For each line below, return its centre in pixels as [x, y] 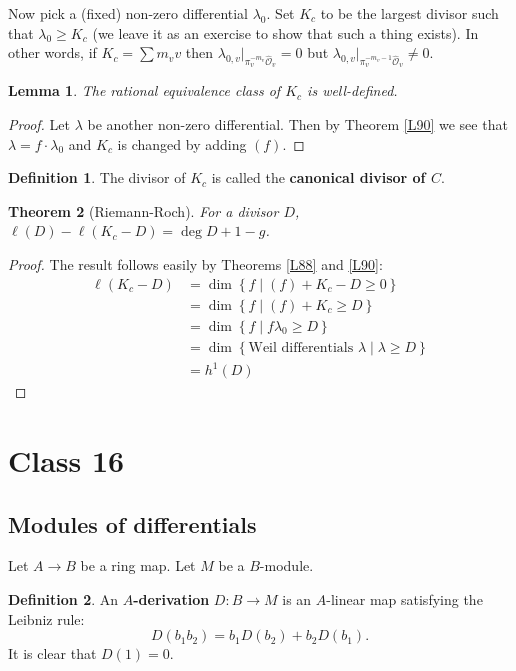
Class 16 [66, 459]
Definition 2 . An [63, 598]
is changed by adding [182, 143]
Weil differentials [301, 347]
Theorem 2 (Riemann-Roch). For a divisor [143, 210]
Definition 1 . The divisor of [97, 177]
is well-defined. [352, 90]
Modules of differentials [132, 523]
